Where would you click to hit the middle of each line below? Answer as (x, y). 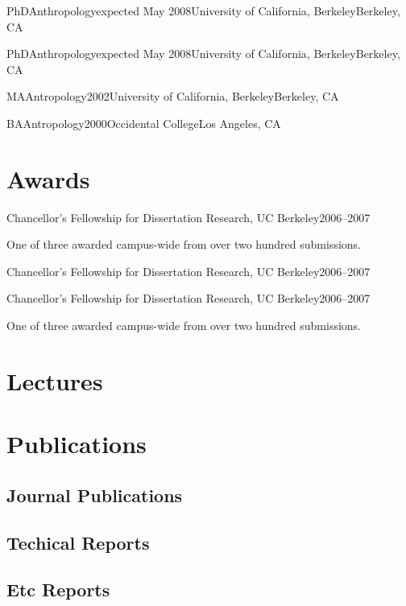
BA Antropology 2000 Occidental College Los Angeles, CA (144, 123)
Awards (48, 178)
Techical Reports (78, 542)
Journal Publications (95, 495)
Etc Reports (58, 590)
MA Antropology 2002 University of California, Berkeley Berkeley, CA (173, 96)
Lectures (55, 380)
